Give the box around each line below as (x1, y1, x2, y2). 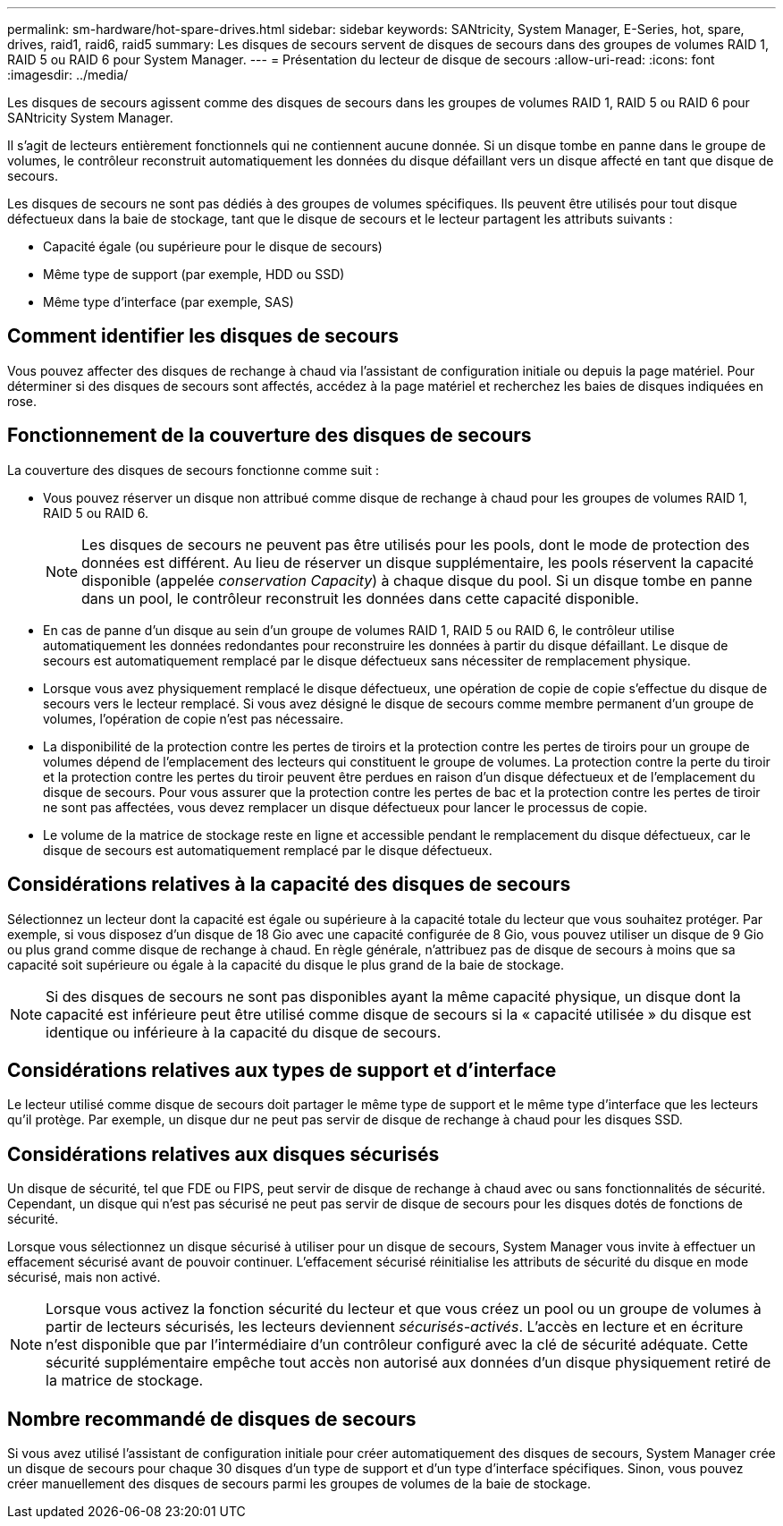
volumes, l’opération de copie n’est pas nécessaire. (43, 710, 344, 726)
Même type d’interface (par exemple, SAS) (43, 294, 294, 309)
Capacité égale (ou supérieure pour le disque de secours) (43, 239, 383, 254)
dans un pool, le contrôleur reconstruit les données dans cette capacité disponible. (81, 589, 639, 607)
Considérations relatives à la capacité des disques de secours (7, 873, 571, 896)
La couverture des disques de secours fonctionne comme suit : (7, 462, 379, 478)
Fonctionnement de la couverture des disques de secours (7, 424, 532, 447)
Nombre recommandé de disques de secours (7, 1407, 417, 1430)
